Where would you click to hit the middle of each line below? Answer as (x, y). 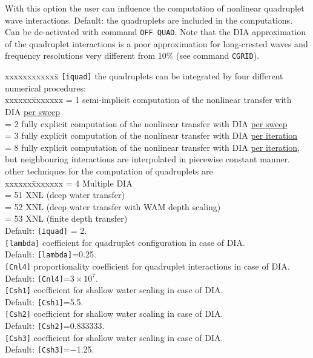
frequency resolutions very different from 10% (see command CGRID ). (132, 55)
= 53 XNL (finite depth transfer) (66, 218)
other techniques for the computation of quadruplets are (109, 171)
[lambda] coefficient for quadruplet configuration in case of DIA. (125, 242)
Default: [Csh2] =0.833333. (55, 326)
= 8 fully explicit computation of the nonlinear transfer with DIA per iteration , (153, 147)
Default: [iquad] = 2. (46, 230)
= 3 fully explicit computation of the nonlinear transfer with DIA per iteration (151, 135)
